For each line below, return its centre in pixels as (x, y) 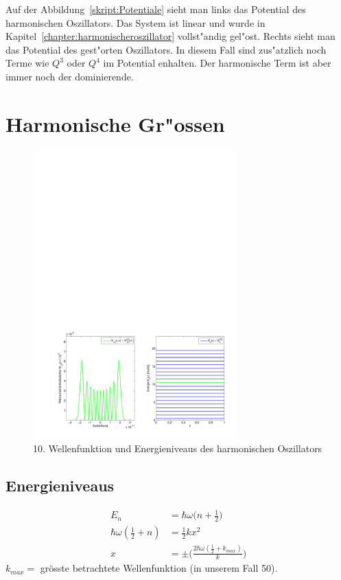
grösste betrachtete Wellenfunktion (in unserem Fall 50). (159, 568)
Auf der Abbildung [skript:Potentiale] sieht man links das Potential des (156, 9)
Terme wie (27, 63)
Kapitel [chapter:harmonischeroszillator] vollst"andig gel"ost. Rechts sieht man (170, 36)
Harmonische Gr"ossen (115, 123)
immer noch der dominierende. (70, 76)
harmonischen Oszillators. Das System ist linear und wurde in (136, 22)
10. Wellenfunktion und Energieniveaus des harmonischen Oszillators (178, 448)
